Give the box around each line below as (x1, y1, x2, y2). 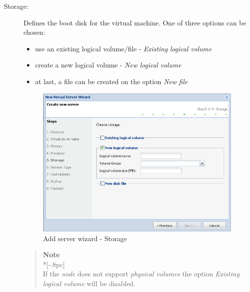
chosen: (23, 27, 45, 37)
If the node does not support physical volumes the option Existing (43, 269, 240, 279)
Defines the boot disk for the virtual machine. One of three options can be (23, 17, 247, 27)
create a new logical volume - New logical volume (35, 60, 182, 70)
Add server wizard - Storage (43, 233, 127, 243)
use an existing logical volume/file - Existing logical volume (35, 43, 212, 53)
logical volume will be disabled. (43, 278, 136, 288)
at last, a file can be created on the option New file (35, 76, 188, 86)
